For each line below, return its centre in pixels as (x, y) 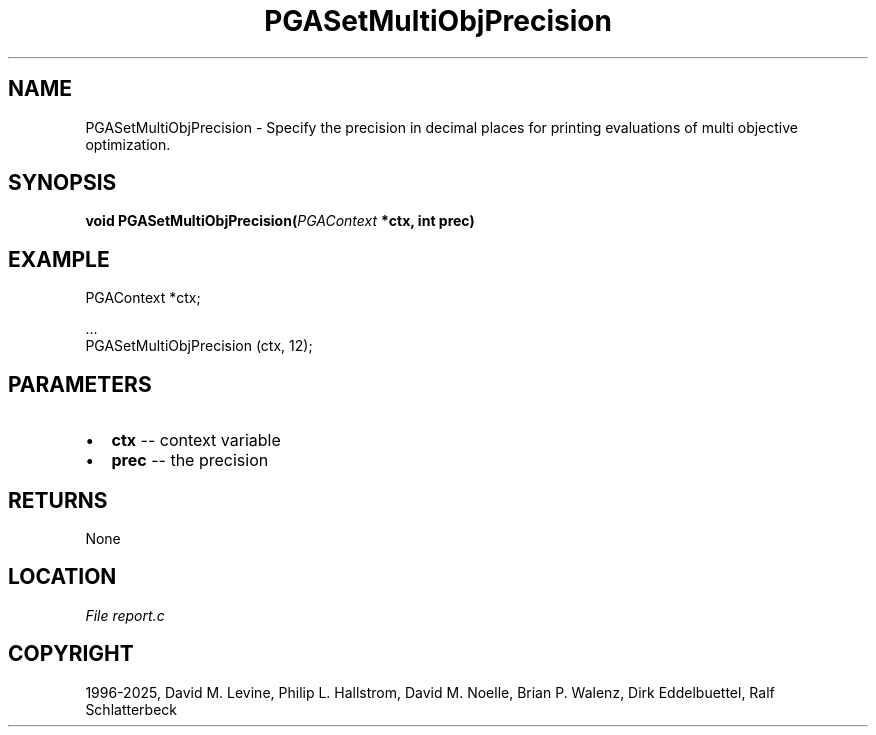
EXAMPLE (59, 259)
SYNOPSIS (62, 183)
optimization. (128, 144)
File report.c (125, 615)
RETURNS (58, 500)
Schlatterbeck (131, 709)
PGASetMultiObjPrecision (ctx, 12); (199, 346)
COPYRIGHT (71, 654)
